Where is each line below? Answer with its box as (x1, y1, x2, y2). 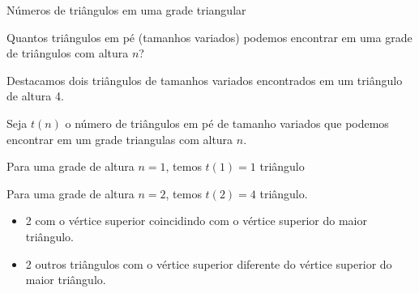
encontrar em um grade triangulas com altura (6, 130, 233, 147)
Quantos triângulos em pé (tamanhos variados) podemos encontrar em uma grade (6, 28, 413, 45)
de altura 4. (6, 87, 64, 104)
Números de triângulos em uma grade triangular (6, 2, 246, 18)
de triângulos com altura (6, 45, 129, 62)
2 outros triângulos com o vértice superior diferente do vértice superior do (25, 255, 392, 272)
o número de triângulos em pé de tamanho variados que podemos (65, 114, 389, 131)
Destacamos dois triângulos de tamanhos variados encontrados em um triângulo (6, 71, 403, 88)
